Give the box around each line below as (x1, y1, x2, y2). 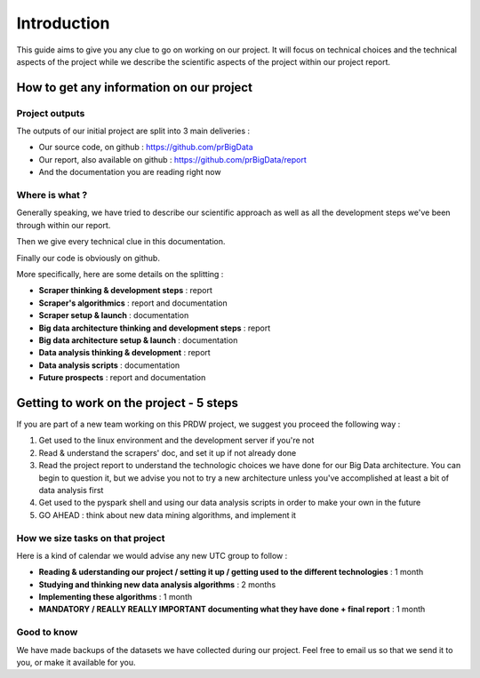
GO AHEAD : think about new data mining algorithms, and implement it (38, 509, 297, 520)
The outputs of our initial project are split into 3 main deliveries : (16, 125, 251, 137)
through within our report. (16, 219, 111, 230)
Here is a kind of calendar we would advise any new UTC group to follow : (16, 550, 288, 561)
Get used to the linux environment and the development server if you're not (38, 435, 315, 446)
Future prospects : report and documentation (38, 372, 206, 383)
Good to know (16, 626, 78, 639)
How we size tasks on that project (16, 531, 165, 544)
